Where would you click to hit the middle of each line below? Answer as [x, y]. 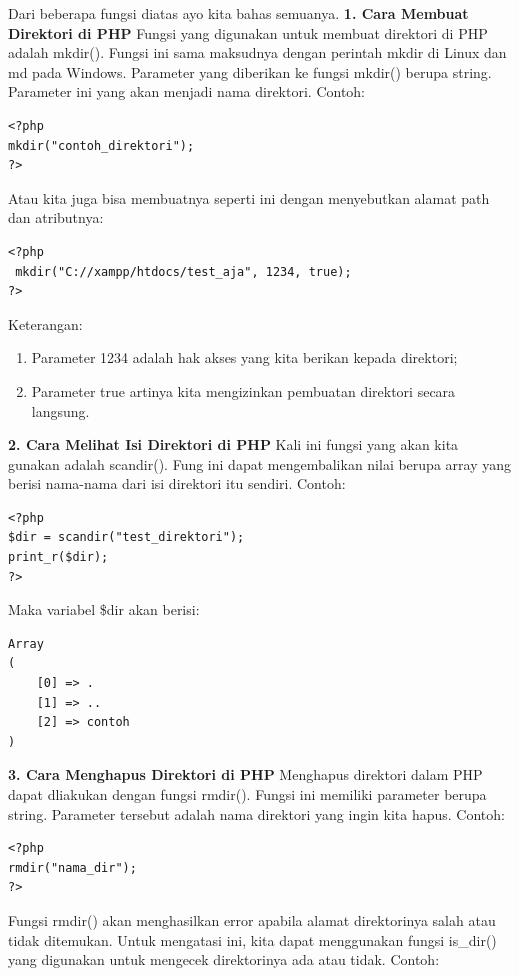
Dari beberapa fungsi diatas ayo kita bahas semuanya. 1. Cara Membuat [238, 13]
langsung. [60, 410]
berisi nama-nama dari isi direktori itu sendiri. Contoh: [177, 483]
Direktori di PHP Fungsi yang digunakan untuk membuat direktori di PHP [248, 32]
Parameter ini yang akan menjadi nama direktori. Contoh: [186, 91]
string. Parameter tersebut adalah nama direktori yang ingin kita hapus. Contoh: [256, 813]
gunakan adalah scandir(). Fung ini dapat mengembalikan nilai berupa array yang [259, 463]
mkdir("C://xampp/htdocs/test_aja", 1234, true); [183, 271]
